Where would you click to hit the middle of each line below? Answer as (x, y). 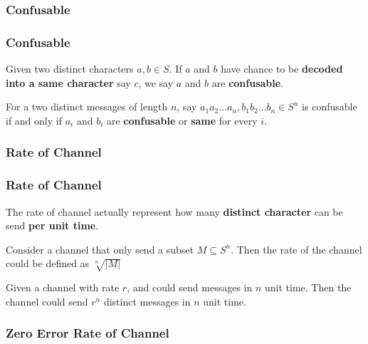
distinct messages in (147, 301)
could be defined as (48, 263)
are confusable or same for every (182, 120)
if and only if (34, 120)
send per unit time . (52, 225)
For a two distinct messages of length (87, 106)
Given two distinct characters (70, 69)
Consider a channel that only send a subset (100, 249)
